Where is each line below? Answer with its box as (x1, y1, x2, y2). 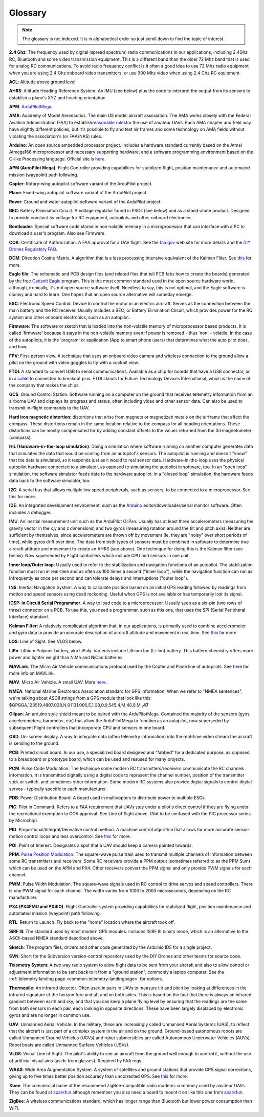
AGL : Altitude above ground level (9, 79, 76, 85)
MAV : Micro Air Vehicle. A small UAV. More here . (9, 679, 107, 685)
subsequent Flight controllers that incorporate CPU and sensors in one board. (9, 725, 166, 730)
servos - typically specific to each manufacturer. (9, 786, 107, 792)
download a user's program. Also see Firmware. (9, 230, 106, 236)
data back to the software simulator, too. (9, 478, 90, 484)
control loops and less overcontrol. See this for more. (24, 833, 132, 839)
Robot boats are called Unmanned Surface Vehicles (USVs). (9, 1042, 130, 1048)
